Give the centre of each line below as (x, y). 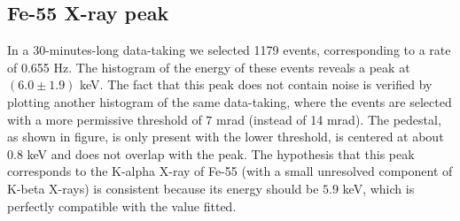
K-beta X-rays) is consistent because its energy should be (163, 188)
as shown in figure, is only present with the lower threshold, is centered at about (226, 137)
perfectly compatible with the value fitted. (122, 206)
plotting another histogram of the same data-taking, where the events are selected (230, 101)
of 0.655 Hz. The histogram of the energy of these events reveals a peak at (209, 67)
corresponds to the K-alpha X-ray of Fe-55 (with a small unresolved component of (230, 171)
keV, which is (378, 188)
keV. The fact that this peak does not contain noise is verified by (256, 84)
